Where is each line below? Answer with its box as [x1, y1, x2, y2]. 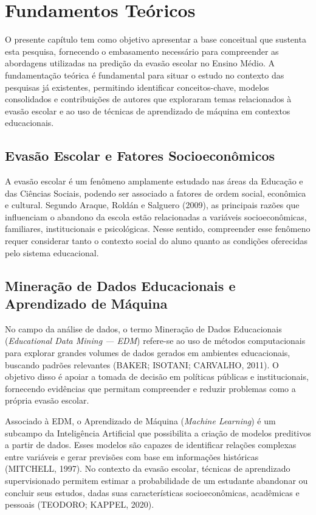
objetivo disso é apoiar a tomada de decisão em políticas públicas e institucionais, [5, 370, 309, 383]
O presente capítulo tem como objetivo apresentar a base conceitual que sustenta [5, 33, 306, 46]
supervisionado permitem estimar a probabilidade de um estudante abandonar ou [5, 474, 308, 486]
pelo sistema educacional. [5, 246, 99, 259]
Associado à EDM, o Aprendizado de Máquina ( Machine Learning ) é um [5, 414, 276, 427]
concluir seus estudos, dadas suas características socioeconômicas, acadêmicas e [5, 486, 300, 499]
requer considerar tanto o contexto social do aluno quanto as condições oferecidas [5, 234, 307, 247]
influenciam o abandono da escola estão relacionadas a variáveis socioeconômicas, [5, 210, 307, 223]
